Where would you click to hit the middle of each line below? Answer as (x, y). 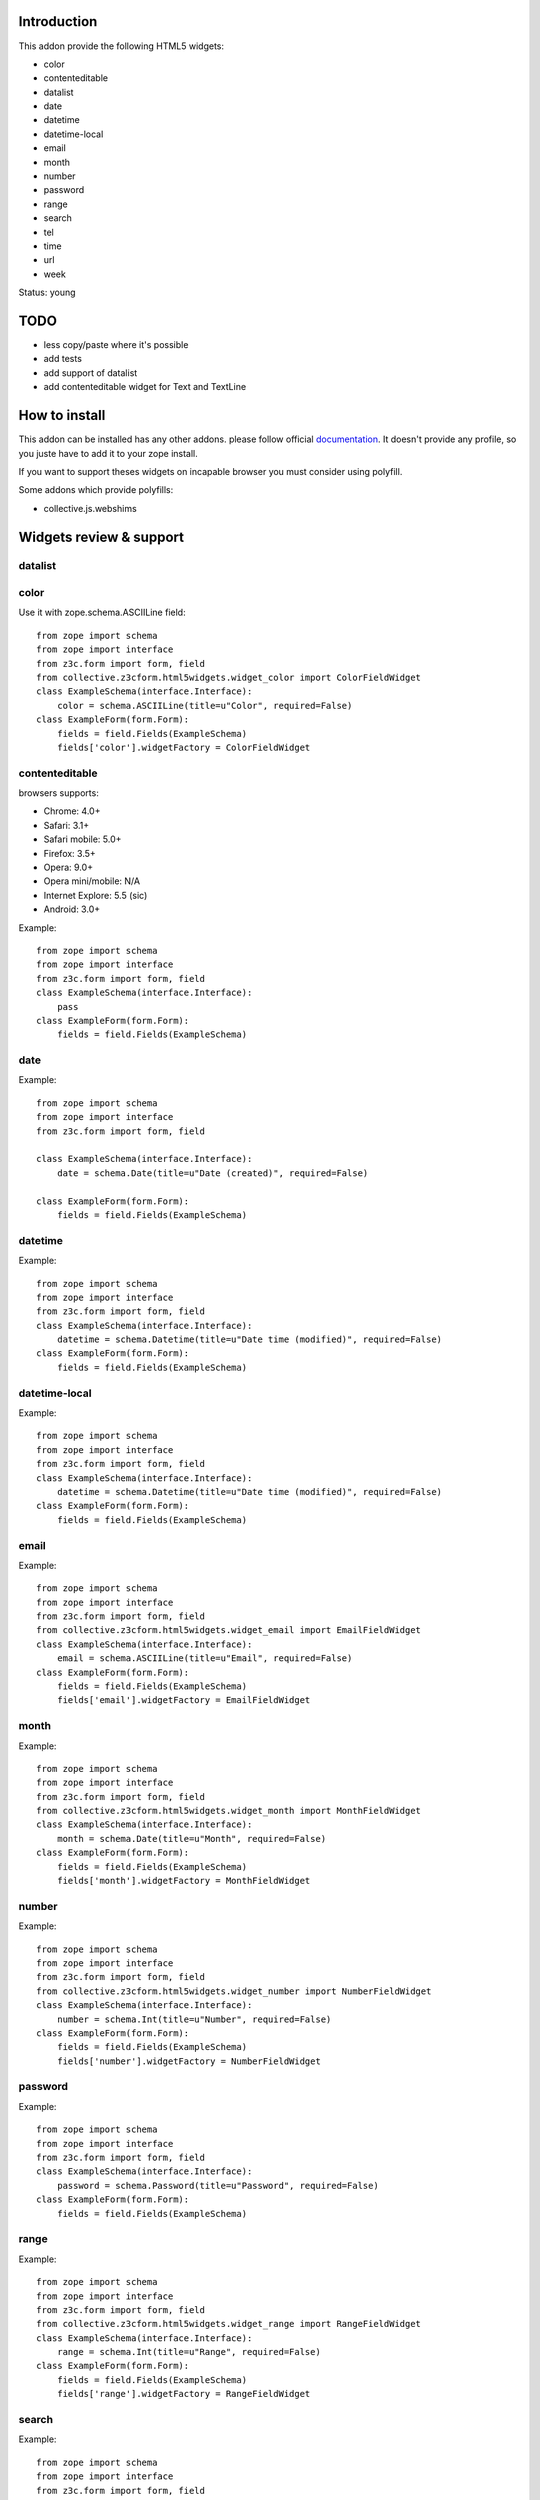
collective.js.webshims (90, 508)
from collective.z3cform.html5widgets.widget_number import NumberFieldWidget (234, 1991)
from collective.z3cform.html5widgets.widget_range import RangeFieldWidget (229, 2324)
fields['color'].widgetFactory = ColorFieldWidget (183, 747)
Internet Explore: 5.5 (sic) (95, 895)
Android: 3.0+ (71, 909)
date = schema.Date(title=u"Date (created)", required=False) (212, 1173)
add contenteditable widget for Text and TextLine (145, 387)
